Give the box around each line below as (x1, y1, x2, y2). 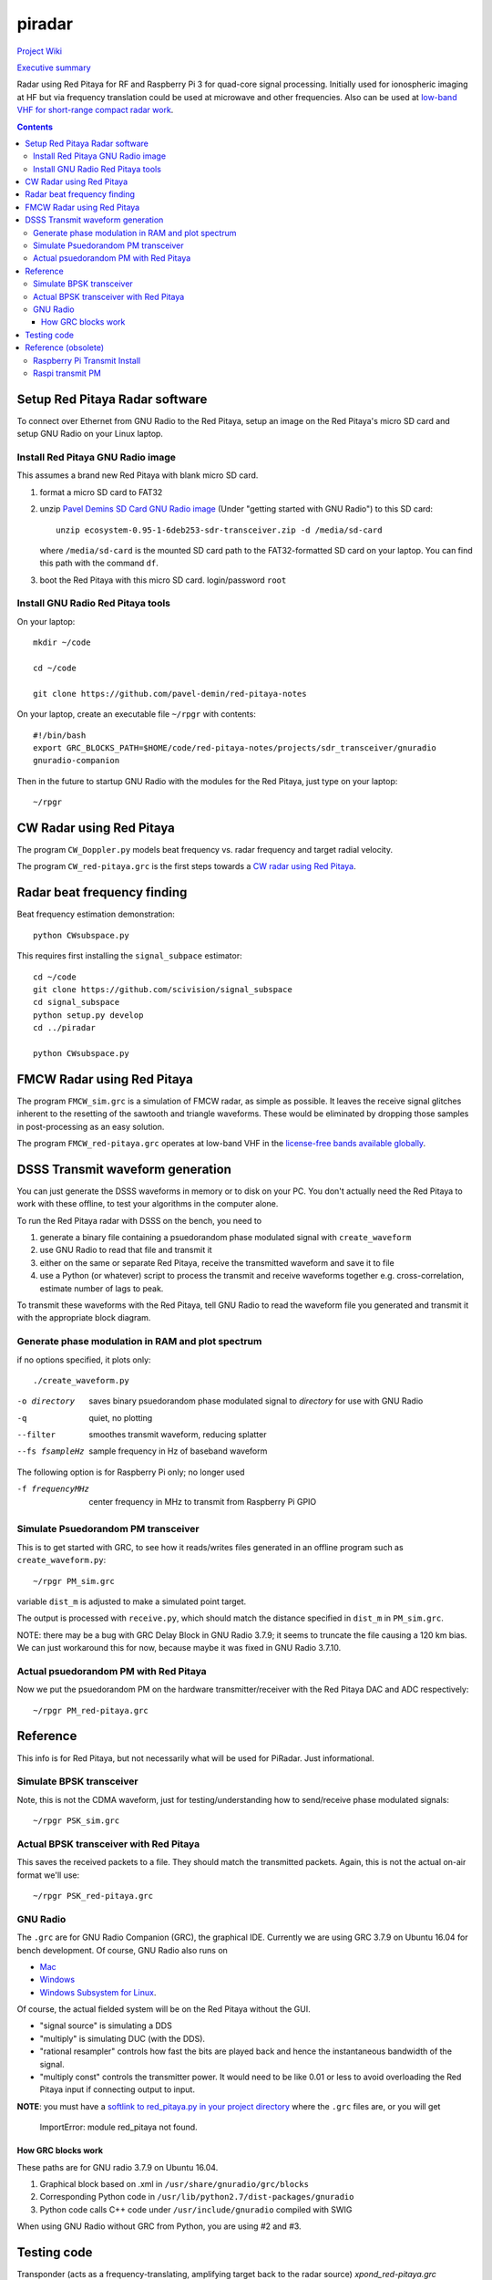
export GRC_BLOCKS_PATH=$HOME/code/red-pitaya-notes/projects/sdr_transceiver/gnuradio (33, 742, 437, 752)
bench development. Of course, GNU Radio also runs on (16, 1944, 228, 1955)
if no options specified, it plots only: (16, 1354, 151, 1365)
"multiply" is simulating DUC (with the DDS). (39, 2033, 205, 2044)
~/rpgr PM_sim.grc (33, 1576, 116, 1586)
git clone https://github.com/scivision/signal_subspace (33, 984, 293, 994)
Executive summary (16, 62, 91, 73)
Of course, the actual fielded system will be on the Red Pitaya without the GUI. (16, 2004, 311, 2015)
